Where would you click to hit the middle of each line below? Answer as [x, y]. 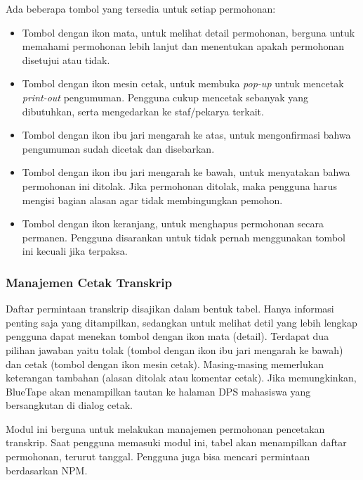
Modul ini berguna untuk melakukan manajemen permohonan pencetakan [165, 428]
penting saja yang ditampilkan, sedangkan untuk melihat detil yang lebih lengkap [181, 322]
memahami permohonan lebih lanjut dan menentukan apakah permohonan [183, 46]
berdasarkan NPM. [47, 470]
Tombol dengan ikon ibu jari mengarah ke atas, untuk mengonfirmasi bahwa [186, 135]
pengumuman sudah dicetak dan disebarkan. [118, 148]
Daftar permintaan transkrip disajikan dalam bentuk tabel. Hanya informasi [170, 309]
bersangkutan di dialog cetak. [69, 405]
